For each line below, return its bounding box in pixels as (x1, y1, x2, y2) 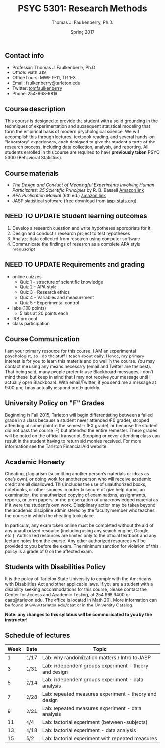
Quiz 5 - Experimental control (19, 299, 80, 306)
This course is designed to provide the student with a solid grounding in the (5, 118, 158, 124)
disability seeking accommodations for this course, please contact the (5, 586, 147, 592)
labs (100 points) (12, 305, 46, 311)
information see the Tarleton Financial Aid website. (5, 443, 108, 449)
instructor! (5, 617, 28, 623)
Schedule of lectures (5, 631, 70, 640)
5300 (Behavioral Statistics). (5, 155, 63, 161)
